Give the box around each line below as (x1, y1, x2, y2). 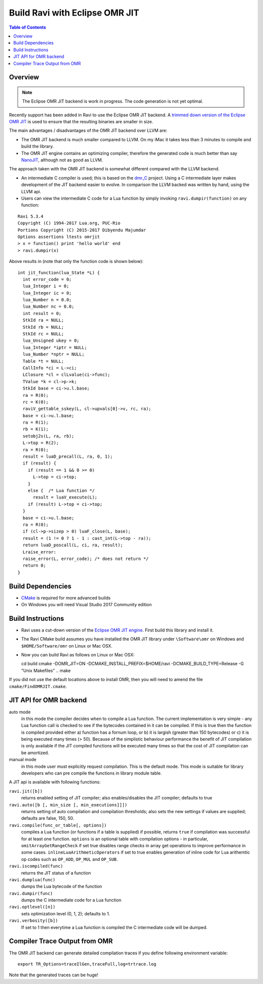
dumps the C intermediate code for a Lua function (21, 897, 122, 903)
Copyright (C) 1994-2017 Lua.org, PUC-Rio (18, 221, 121, 226)
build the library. (21, 144, 54, 149)
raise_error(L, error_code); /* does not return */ (22, 556, 149, 561)
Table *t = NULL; (22, 358, 64, 364)
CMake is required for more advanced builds (21, 594, 111, 601)
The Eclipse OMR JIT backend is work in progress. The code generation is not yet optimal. (22, 98, 204, 104)
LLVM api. (21, 188, 41, 194)
